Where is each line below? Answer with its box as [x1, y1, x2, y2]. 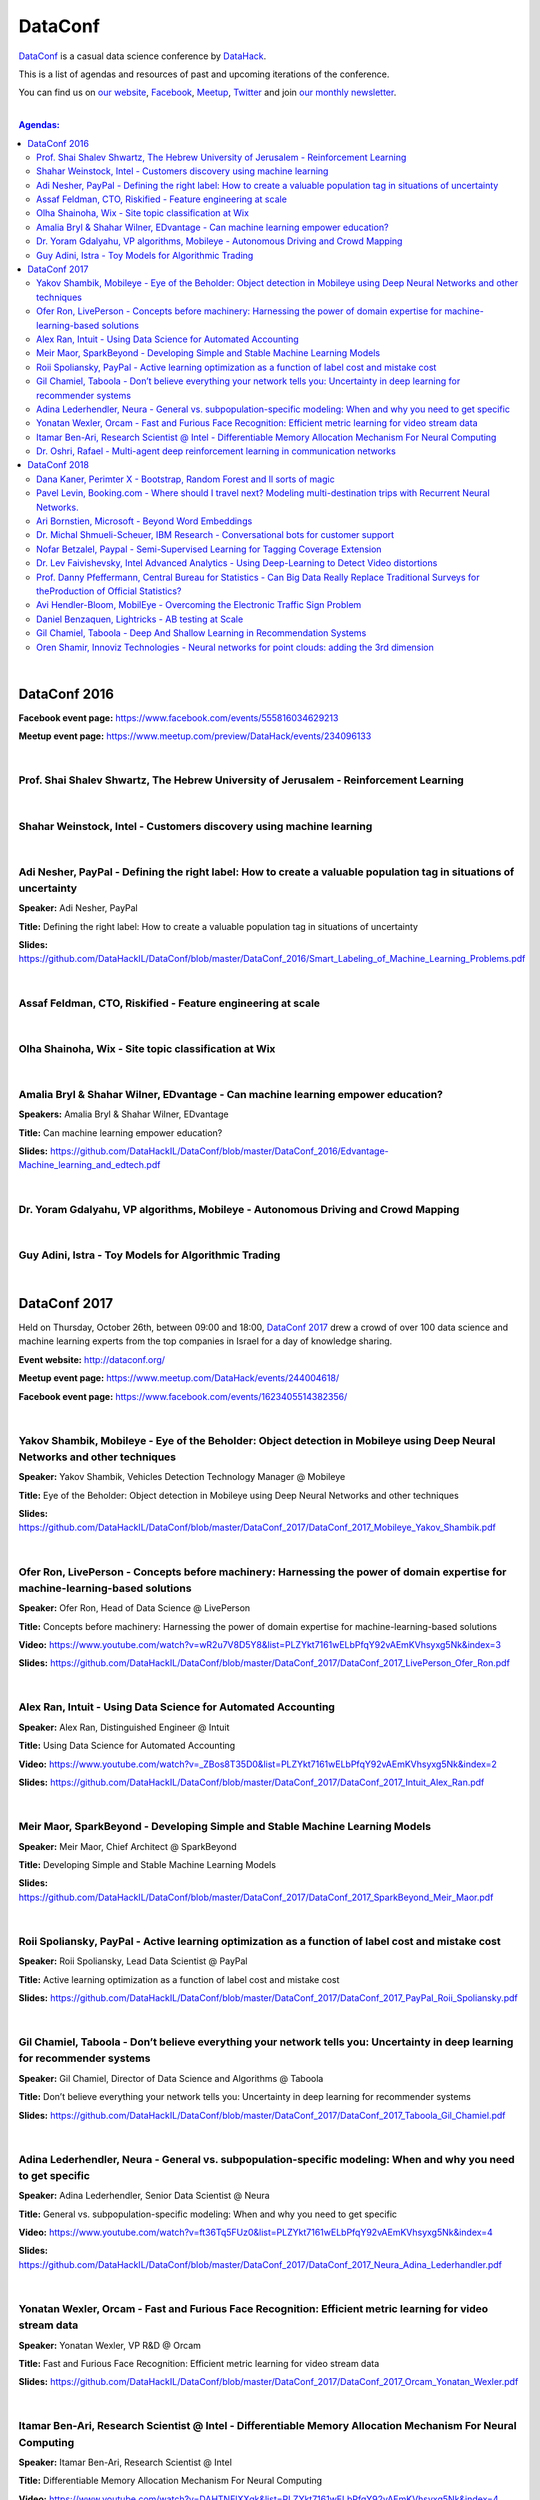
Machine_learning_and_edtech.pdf [18, 1159, 161, 1171]
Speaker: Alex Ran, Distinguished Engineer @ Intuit [18, 1721, 230, 1733]
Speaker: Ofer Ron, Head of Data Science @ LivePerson [18, 1602, 251, 1614]
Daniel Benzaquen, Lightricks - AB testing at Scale [36, 613, 244, 625]
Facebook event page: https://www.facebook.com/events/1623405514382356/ [18, 1390, 348, 1402]
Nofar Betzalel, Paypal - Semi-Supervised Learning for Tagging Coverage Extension [36, 543, 382, 555]
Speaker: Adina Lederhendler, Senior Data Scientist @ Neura [18, 2190, 270, 2202]
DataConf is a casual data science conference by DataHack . [18, 50, 267, 62]
